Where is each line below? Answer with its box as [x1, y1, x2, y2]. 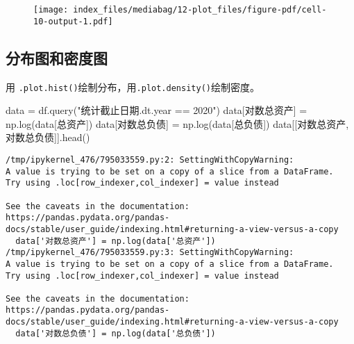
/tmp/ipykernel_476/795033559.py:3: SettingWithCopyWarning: [6, 247, 294, 258]
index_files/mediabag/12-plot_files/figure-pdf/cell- [73, 5, 327, 15]
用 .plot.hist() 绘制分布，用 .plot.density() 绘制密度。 [6, 79, 260, 94]
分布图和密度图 [6, 47, 108, 68]
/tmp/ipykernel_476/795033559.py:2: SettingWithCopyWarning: [6, 154, 294, 165]
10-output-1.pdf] [33, 16, 113, 26]
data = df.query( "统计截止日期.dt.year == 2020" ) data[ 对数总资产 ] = [6, 103, 307, 117]
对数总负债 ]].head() [6, 130, 90, 145]
